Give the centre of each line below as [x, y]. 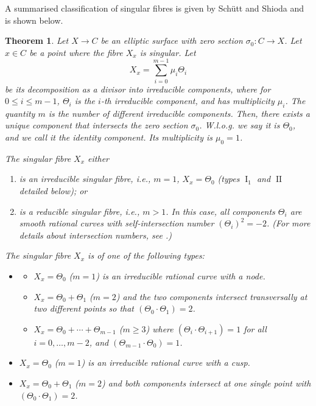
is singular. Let [168, 52]
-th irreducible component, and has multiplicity [188, 101]
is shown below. [34, 20]
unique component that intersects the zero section [97, 125]
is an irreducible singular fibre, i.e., [85, 179]
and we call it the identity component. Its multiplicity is [109, 137]
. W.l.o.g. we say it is [240, 125]
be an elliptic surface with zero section [172, 40]
